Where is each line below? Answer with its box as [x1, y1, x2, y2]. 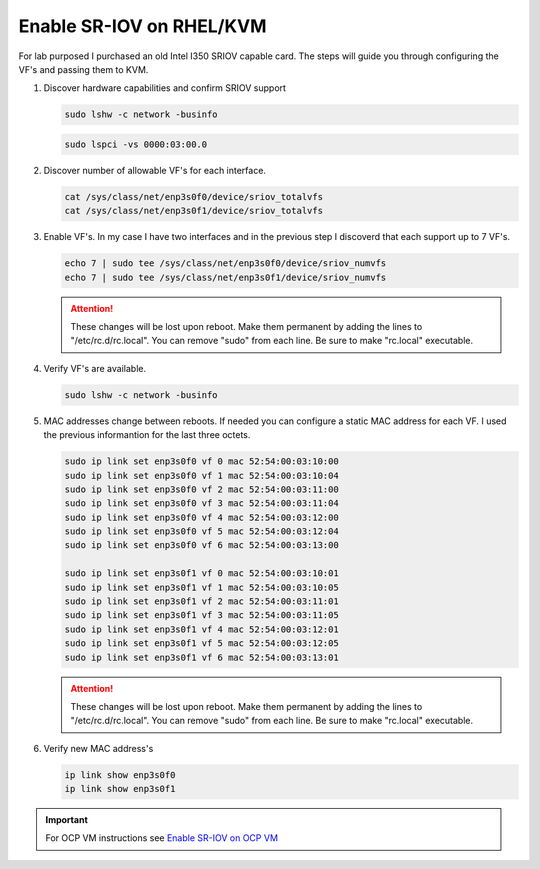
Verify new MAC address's [43, 742, 154, 754]
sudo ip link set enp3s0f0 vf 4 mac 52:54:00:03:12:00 [64, 511, 339, 523]
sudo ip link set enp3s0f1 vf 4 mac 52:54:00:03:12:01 [64, 623, 339, 635]
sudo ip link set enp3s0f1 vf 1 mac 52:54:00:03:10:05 [64, 581, 339, 593]
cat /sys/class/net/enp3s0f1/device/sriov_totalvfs [64, 205, 324, 217]
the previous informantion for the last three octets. [43, 429, 251, 441]
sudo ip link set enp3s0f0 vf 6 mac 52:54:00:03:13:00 [64, 540, 339, 551]
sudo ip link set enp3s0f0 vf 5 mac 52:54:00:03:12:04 [64, 526, 339, 537]
